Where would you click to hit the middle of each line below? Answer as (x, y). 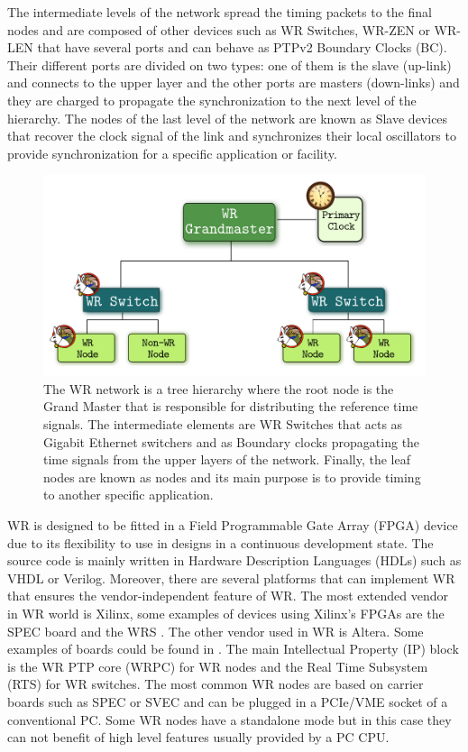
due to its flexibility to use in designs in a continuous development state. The (220, 542)
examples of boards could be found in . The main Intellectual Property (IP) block (233, 649)
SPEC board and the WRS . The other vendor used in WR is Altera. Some (216, 631)
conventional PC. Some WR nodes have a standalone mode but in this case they (229, 719)
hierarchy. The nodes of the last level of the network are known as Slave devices (228, 118)
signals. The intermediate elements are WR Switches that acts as (223, 424)
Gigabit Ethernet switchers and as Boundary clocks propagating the (232, 441)
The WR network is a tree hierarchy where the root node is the (219, 388)
